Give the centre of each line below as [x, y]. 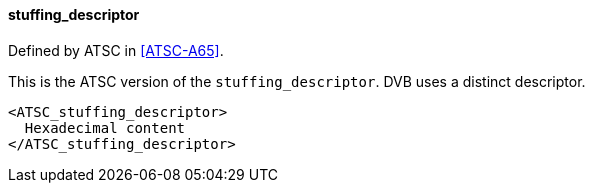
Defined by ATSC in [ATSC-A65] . [116, 50]
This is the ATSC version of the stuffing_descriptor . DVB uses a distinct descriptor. [297, 81]
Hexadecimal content [105, 127]
